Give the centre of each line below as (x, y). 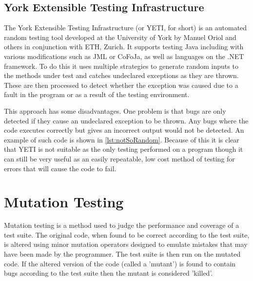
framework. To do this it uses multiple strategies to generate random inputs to (121, 66)
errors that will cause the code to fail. (60, 168)
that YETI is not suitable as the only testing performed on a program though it (124, 149)
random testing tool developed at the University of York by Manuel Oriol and (120, 37)
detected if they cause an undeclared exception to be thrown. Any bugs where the (126, 120)
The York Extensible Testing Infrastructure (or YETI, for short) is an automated (126, 28)
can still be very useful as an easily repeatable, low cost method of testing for (119, 158)
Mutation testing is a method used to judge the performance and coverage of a (122, 225)
